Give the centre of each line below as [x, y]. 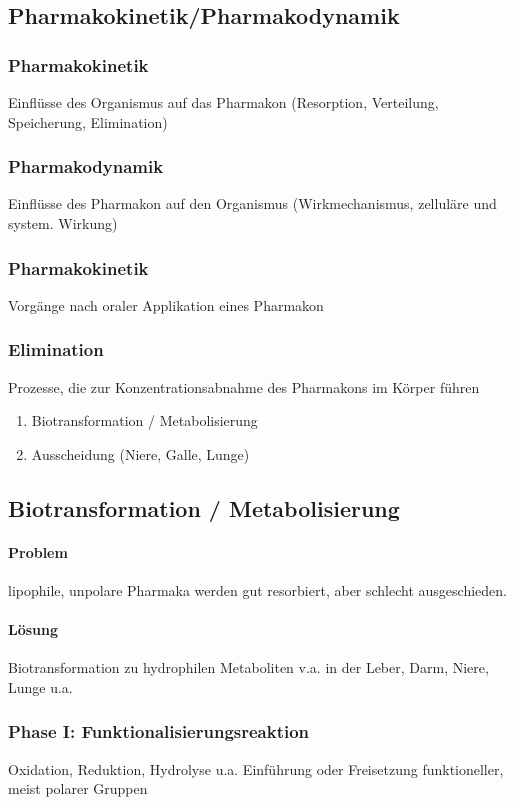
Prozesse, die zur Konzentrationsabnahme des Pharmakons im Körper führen [244, 386]
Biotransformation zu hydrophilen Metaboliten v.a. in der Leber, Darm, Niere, [248, 667]
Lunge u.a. [40, 686]
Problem [38, 551]
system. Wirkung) [63, 223]
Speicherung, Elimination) [88, 121]
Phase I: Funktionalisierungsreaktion [159, 731]
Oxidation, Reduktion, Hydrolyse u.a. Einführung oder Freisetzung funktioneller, [256, 768]
